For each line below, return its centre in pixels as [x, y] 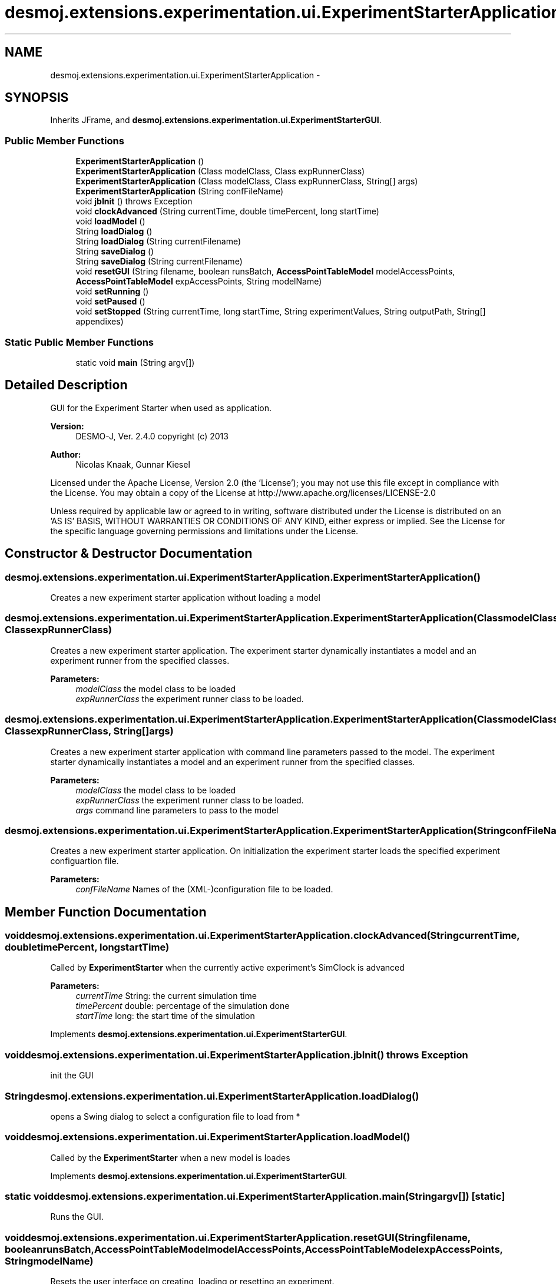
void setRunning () [112, 292]
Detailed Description [66, 385]
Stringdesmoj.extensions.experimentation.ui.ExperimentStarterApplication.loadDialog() [212, 1096]
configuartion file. [85, 861]
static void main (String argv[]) [135, 362]
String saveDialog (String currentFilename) [159, 262]
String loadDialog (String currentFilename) [158, 241]
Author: [66, 454]
